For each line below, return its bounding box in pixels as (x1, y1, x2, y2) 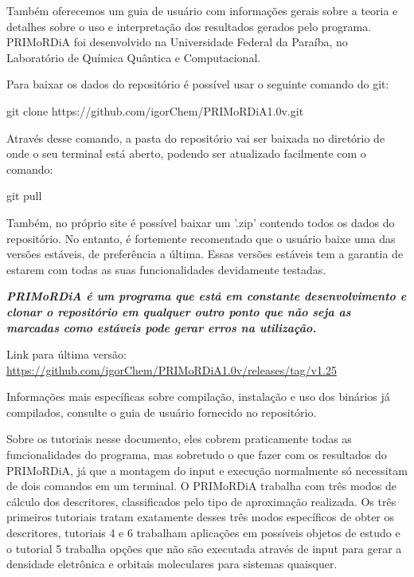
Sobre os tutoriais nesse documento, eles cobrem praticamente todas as (6, 430, 352, 447)
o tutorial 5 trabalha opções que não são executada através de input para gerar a (6, 540, 402, 556)
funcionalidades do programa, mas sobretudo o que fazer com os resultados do (6, 446, 387, 463)
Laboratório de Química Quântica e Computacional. (6, 49, 261, 65)
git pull (6, 187, 42, 204)
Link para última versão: (6, 346, 127, 363)
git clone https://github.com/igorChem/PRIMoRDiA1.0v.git (6, 102, 304, 119)
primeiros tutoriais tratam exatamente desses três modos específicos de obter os (6, 508, 395, 525)
